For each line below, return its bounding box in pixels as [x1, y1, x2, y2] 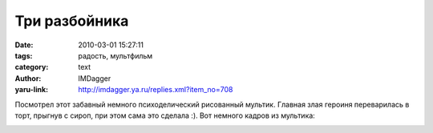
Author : [14, 73, 42, 83]
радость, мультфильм [78, 50, 153, 60]
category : [14, 62, 49, 72]
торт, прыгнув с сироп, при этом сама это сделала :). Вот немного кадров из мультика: [14, 111, 316, 120]
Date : [14, 40, 34, 50]
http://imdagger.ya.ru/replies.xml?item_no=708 [78, 85, 233, 95]
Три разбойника [14, 12, 129, 30]
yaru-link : [14, 85, 48, 95]
